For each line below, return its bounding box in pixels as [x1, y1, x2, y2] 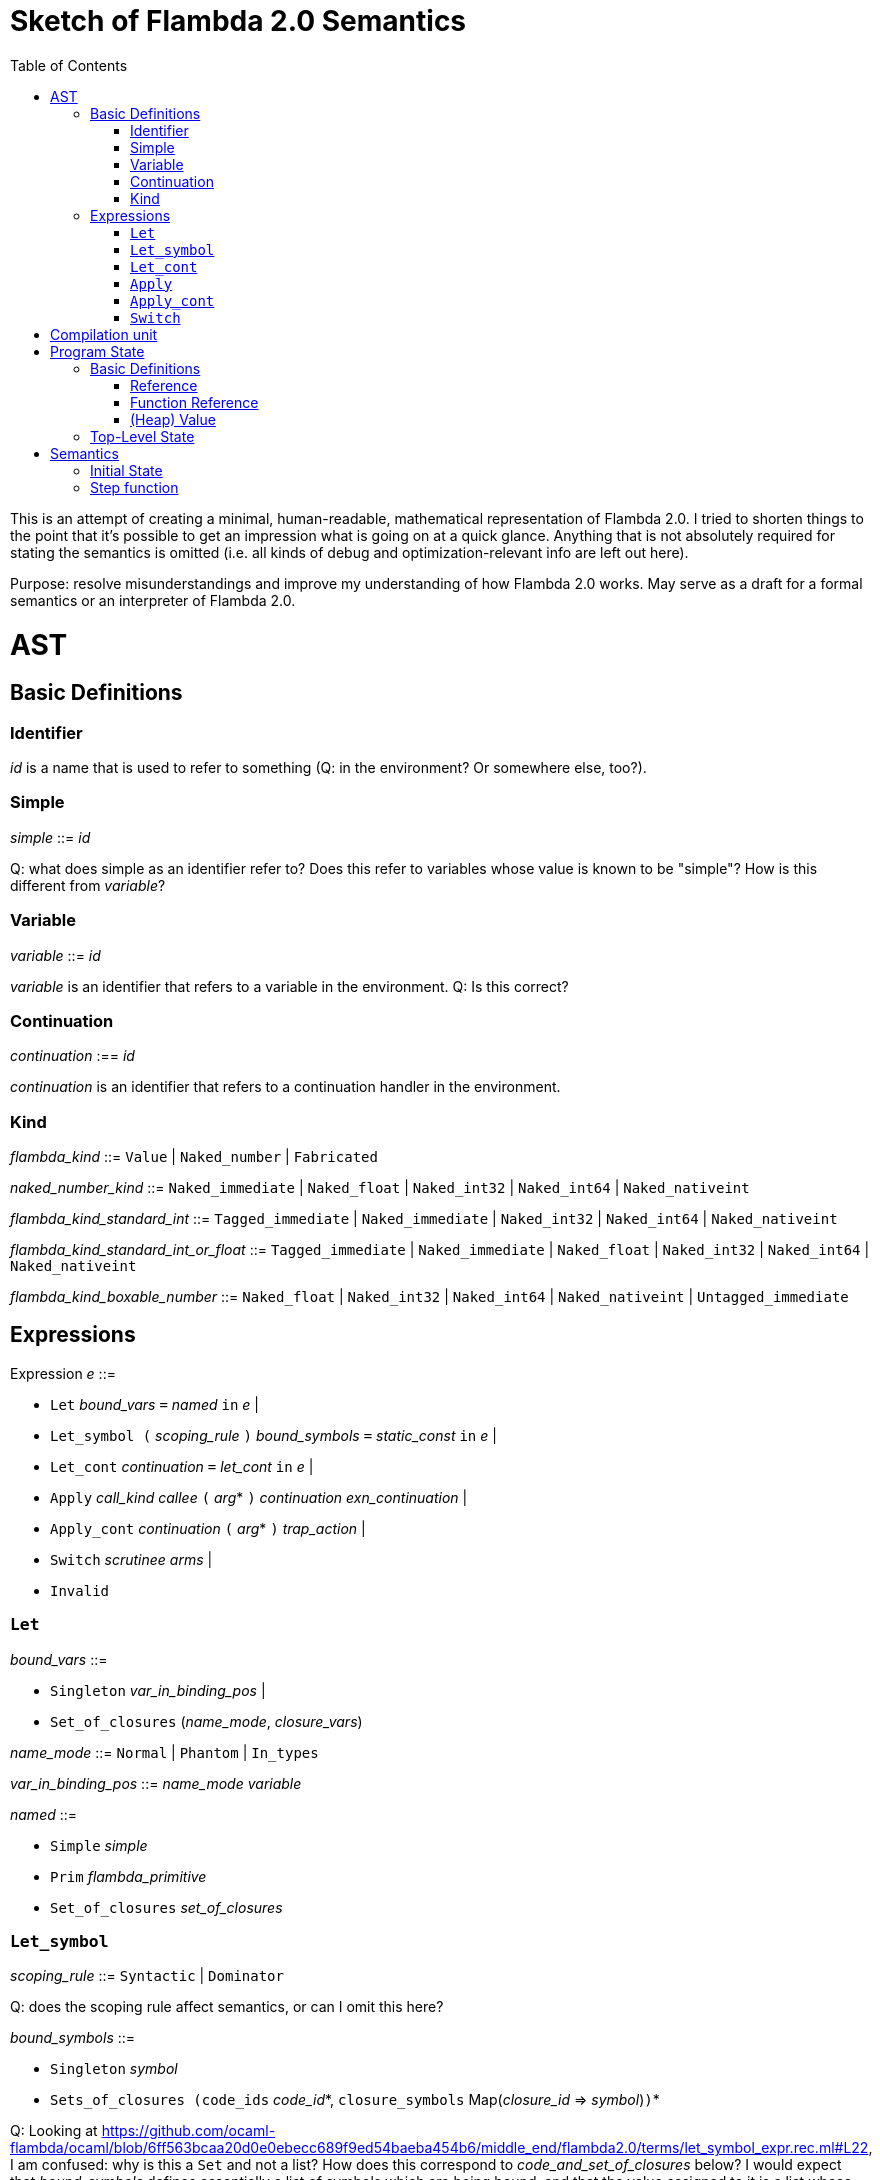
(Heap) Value [130, 410, 216, 428]
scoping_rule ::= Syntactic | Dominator [10, 1967, 284, 1985]
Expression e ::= [10, 1364, 116, 1382]
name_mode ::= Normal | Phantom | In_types [10, 1743, 319, 1761]
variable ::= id [10, 946, 101, 964]
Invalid [50, 1582, 110, 1599]
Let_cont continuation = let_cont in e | [50, 1457, 314, 1475]
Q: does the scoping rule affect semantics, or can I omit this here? [10, 1998, 444, 2016]
